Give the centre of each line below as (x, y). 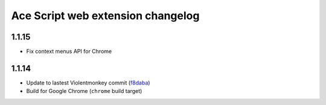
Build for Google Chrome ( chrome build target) (84, 91)
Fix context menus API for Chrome (69, 52)
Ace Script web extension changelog (105, 16)
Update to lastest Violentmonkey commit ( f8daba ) (88, 82)
